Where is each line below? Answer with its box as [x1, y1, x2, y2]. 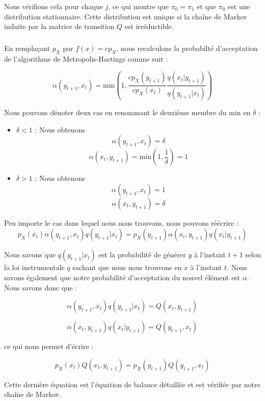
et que [197, 1, 217, 11]
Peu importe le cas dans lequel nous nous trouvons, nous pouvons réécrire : [4, 217, 238, 228]
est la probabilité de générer [98, 249, 186, 260]
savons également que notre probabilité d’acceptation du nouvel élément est [4, 272, 241, 282]
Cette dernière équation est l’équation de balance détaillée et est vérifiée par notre [4, 379, 260, 389]
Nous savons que [4, 249, 56, 260]
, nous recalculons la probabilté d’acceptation [116, 42, 258, 53]
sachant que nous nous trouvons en [72, 262, 182, 273]
